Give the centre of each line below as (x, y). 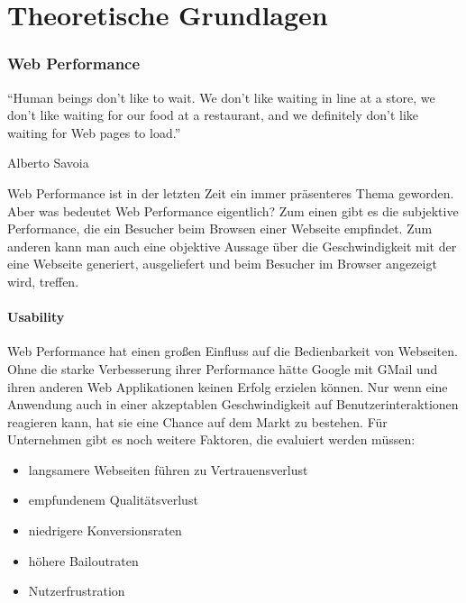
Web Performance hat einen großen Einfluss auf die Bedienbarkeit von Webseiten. (233, 351)
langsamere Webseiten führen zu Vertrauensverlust (168, 469)
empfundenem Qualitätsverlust (113, 500)
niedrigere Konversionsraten (105, 530)
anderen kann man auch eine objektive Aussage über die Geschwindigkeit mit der (232, 246)
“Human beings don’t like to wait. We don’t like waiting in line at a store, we (221, 97)
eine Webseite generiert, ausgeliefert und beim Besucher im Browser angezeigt (222, 264)
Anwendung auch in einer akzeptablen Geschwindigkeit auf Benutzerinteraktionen (233, 404)
